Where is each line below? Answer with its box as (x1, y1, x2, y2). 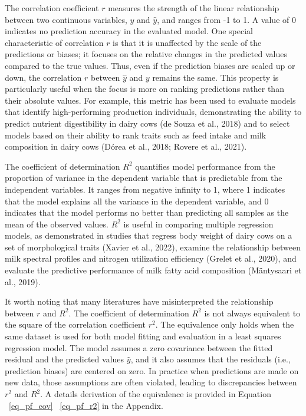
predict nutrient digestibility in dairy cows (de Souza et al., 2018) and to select (5, 117, 290, 129)
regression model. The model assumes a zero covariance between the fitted (5, 341, 273, 354)
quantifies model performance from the (135, 160, 275, 172)
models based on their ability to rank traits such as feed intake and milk (5, 128, 266, 141)
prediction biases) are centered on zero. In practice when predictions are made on (5, 364, 299, 377)
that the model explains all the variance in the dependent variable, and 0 (5, 194, 269, 207)
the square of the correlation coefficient (5, 318, 146, 331)
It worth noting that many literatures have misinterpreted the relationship (5, 295, 274, 308)
